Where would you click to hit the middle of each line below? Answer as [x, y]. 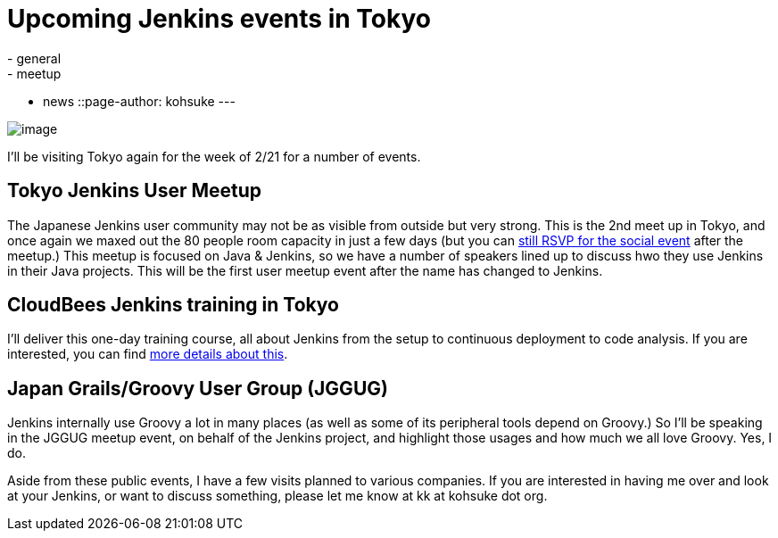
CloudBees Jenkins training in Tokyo [174, 305]
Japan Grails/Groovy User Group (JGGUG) [198, 388]
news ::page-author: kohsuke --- [139, 101]
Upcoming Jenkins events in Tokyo [219, 19]
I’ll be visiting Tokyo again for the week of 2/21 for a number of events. [214, 156]
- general [34, 58]
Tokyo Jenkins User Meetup [135, 191]
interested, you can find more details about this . [148, 354]
